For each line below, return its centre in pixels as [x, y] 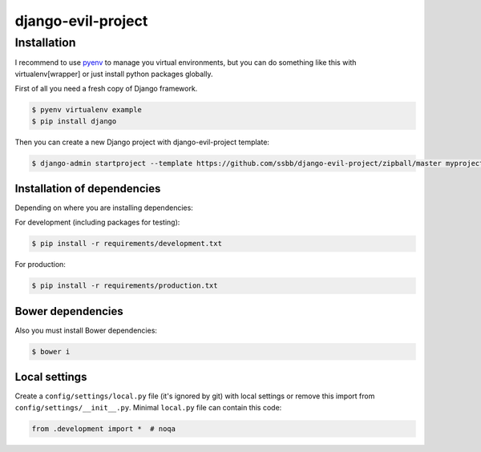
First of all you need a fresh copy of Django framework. [106, 89]
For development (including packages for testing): [97, 222]
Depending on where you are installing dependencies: [104, 208]
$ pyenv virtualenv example [87, 110]
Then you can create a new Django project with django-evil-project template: [142, 142]
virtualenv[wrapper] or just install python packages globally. [114, 74]
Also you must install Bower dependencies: [86, 330]
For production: [40, 264]
